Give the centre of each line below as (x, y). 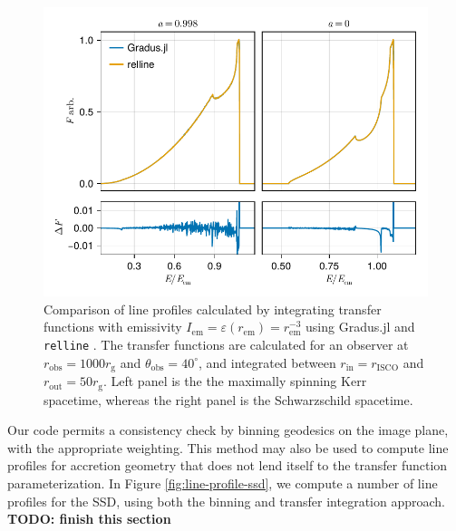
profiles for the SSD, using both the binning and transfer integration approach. (226, 501)
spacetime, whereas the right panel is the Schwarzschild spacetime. (228, 399)
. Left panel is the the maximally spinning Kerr (235, 381)
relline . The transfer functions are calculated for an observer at (226, 345)
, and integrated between (267, 362)
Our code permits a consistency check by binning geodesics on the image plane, (228, 430)
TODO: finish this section (89, 519)
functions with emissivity (113, 327)
